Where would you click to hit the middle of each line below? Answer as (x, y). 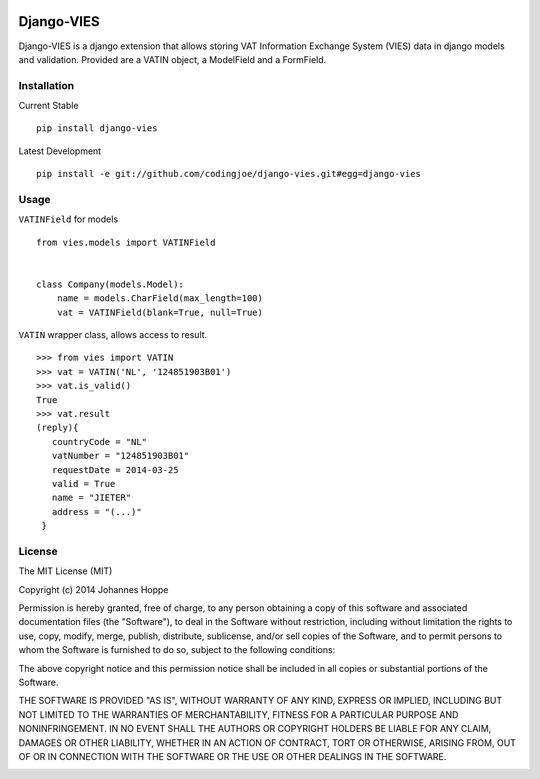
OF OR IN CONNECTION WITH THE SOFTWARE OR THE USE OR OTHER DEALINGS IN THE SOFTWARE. (232, 756)
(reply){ (57, 428)
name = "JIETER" (91, 498)
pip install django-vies (97, 128)
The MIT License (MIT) (65, 571)
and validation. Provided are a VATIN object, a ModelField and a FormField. (172, 59)
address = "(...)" (96, 511)
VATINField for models (68, 219)
